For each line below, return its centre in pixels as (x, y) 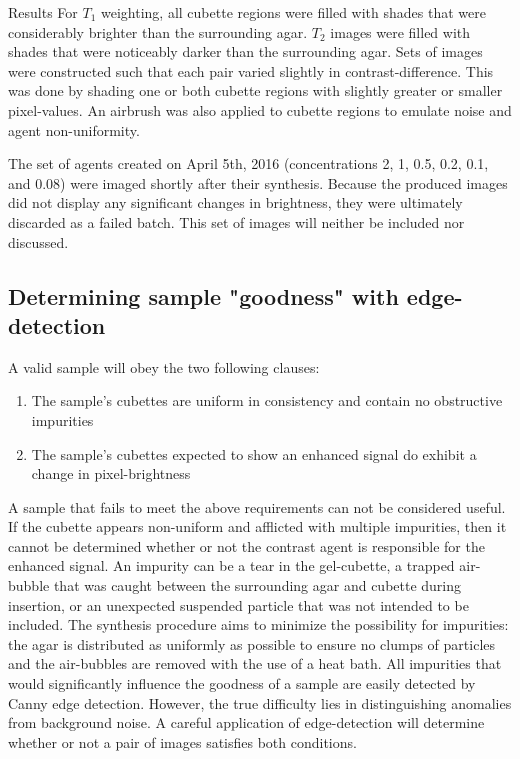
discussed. (38, 241)
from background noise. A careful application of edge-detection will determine (246, 722)
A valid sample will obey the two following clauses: (164, 366)
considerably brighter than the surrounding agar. (158, 31)
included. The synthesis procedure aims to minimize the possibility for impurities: (258, 624)
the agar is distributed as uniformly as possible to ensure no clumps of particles (252, 643)
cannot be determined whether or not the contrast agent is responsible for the (246, 545)
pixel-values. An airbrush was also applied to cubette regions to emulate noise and (260, 109)
